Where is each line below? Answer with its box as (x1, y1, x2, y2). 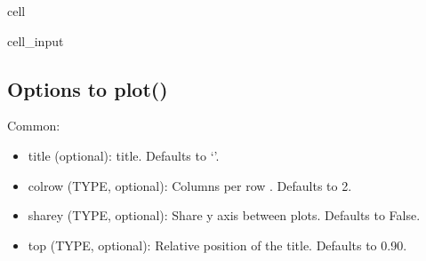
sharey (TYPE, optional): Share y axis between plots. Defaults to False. (28, 206, 421, 225)
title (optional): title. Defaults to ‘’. (28, 146, 220, 164)
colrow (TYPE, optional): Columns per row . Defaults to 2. (28, 176, 352, 194)
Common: (7, 116, 60, 135)
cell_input (7, 31, 64, 50)
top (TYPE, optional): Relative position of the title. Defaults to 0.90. (28, 235, 407, 254)
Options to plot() (7, 75, 168, 102)
